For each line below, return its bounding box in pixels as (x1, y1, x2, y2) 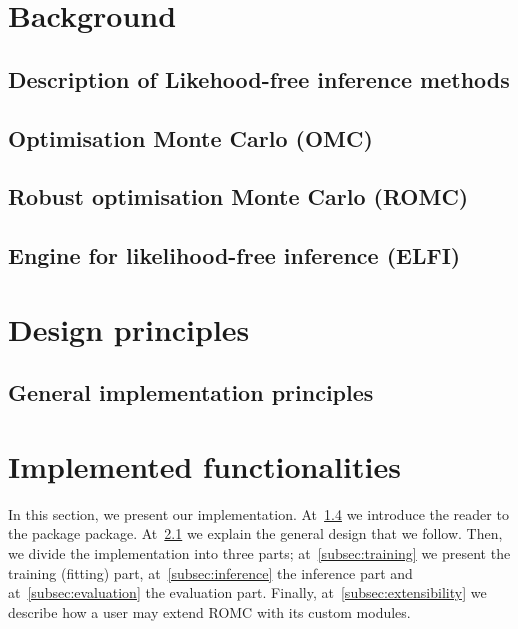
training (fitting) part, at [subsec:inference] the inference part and (8, 562, 413, 583)
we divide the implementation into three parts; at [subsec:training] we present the (8, 542, 511, 563)
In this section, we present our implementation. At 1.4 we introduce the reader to (8, 503, 509, 524)
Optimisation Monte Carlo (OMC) (8, 122, 373, 153)
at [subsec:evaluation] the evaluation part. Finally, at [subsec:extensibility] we (8, 582, 487, 603)
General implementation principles (8, 377, 374, 408)
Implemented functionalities (8, 445, 401, 486)
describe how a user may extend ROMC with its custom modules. (8, 601, 411, 622)
